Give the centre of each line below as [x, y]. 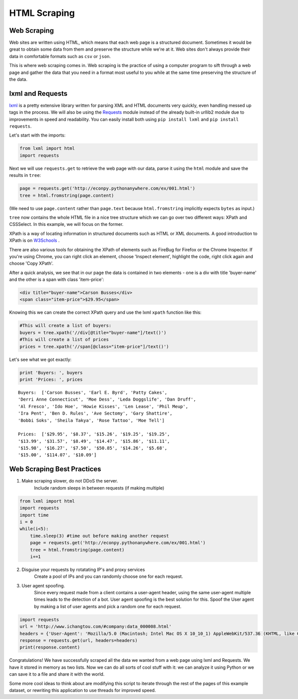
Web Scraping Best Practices [55, 469]
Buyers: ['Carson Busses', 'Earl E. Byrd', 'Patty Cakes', [93, 392]
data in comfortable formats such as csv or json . [60, 56]
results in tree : [25, 175]
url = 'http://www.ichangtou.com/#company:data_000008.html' [96, 627]
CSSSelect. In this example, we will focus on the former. [66, 224]
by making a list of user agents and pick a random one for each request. [108, 606]
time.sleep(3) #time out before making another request [100, 536]
